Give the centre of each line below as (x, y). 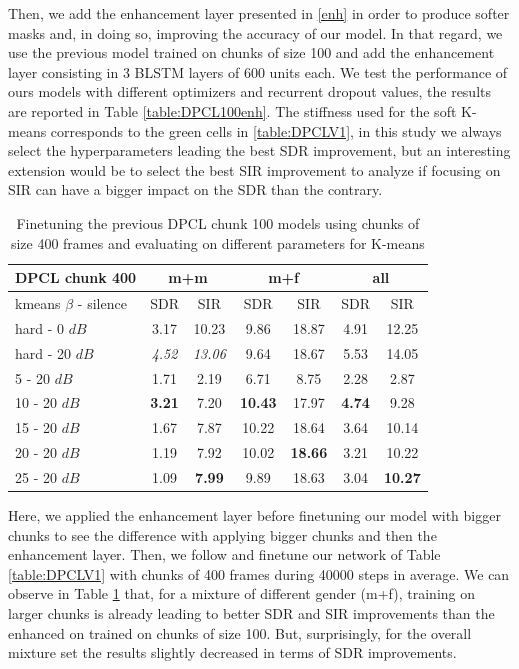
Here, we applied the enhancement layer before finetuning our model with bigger (254, 514)
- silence (102, 302)
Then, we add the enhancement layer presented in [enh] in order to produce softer (259, 13)
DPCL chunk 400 (76, 277)
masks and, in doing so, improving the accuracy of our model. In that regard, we (255, 32)
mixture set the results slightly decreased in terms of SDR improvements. (232, 652)
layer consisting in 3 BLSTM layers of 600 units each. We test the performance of (258, 71)
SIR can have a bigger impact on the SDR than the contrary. (195, 189)
